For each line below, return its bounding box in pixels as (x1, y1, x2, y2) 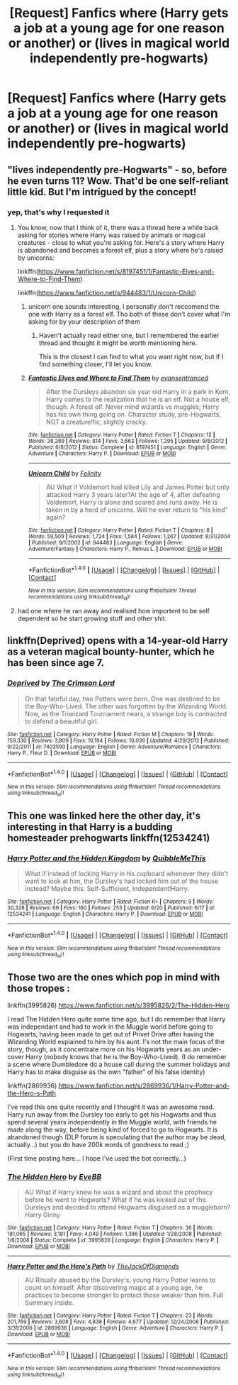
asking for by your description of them (28, 317, 140, 326)
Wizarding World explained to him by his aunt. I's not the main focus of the (7, 1038, 225, 1046)
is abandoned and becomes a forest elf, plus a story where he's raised (17, 246, 223, 254)
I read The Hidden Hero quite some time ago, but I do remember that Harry (7, 1015, 226, 1024)
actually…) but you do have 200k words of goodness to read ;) (7, 1141, 190, 1149)
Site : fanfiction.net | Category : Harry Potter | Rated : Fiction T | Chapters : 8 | (28, 527, 214, 534)
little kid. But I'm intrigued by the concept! (7, 186, 197, 198)
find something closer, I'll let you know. (38, 360, 153, 368)
